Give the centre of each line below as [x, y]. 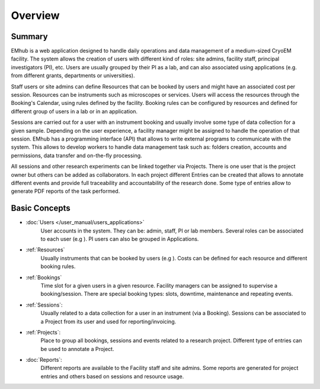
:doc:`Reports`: [44, 360]
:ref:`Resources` [45, 250]
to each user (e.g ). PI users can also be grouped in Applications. [120, 239]
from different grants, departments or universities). [73, 76]
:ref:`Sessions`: [44, 305]
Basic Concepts [41, 208]
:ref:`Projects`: [43, 332]
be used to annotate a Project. [77, 349]
